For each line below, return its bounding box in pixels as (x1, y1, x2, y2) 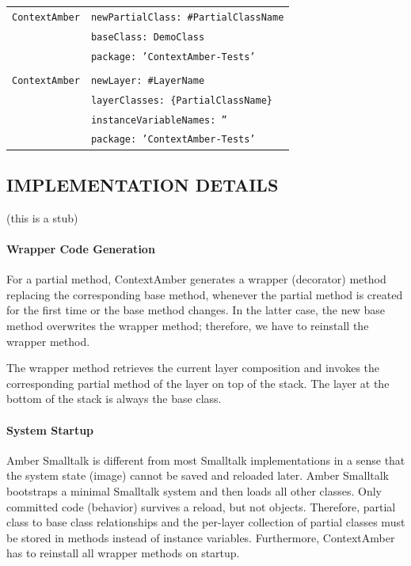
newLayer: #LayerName (90, 74, 205, 86)
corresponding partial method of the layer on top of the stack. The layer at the (6, 374, 390, 391)
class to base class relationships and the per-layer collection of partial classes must (6, 514, 405, 530)
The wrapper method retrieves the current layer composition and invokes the (6, 359, 380, 376)
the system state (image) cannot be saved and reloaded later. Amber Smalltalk (6, 467, 389, 484)
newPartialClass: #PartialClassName (90, 11, 284, 23)
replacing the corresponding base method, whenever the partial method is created (6, 286, 403, 302)
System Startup (6, 421, 94, 438)
